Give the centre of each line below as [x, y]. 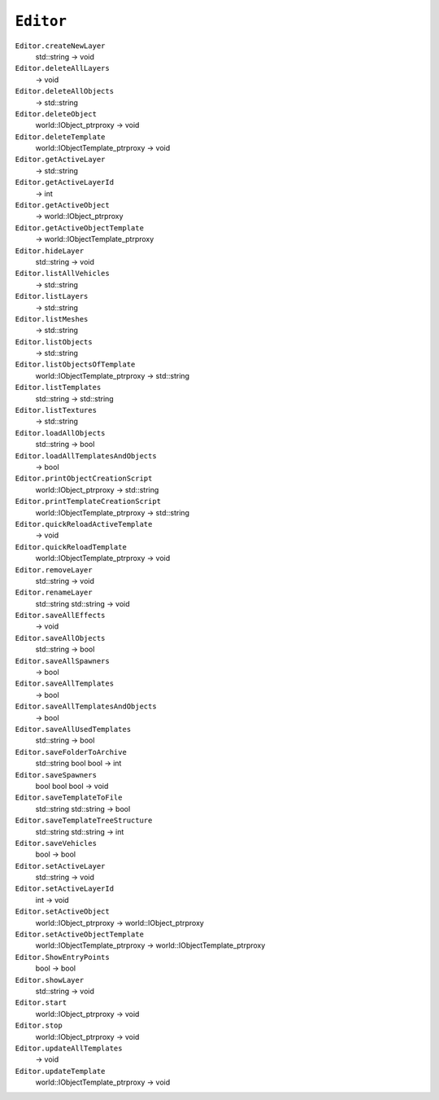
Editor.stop [39, 1025]
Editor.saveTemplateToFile [69, 798]
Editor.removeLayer [54, 570]
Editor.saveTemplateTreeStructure [84, 821]
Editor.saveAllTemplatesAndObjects [86, 707]
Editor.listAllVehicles [62, 274]
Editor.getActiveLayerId [64, 182]
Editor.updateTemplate [60, 1071]
